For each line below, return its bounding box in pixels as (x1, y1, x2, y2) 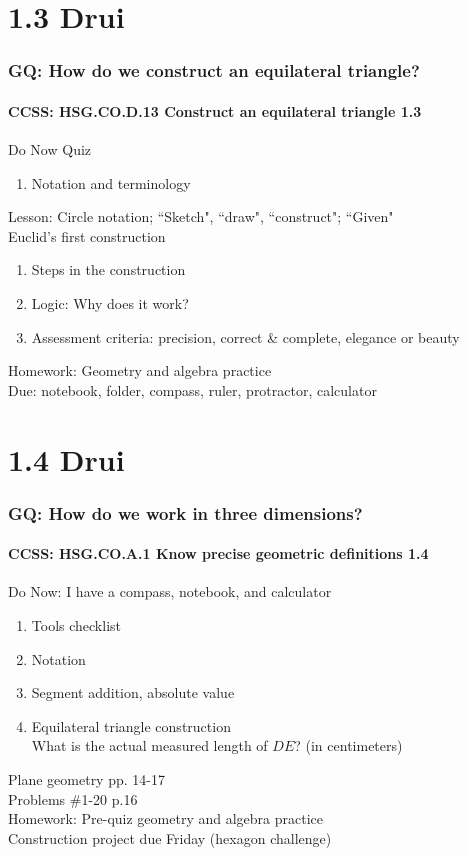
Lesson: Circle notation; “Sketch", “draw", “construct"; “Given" (8, 206, 394, 227)
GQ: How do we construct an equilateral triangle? (8, 58, 420, 83)
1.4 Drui (8, 438, 125, 479)
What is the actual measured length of (31, 735, 268, 756)
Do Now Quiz (8, 139, 92, 160)
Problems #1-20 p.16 (8, 788, 138, 809)
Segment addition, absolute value (31, 682, 235, 703)
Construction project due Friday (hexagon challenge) (8, 827, 332, 848)
